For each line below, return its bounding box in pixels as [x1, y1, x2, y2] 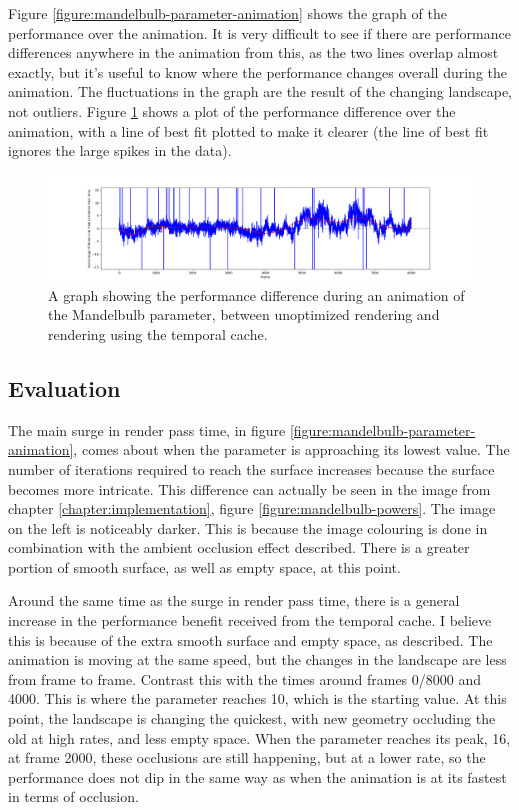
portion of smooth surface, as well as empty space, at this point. [8, 556, 401, 577]
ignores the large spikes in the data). [8, 140, 232, 161]
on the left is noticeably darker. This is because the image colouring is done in [8, 517, 488, 538]
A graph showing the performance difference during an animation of [48, 284, 465, 305]
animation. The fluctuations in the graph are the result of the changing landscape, [8, 81, 512, 102]
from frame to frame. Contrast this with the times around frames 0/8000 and [8, 668, 482, 689]
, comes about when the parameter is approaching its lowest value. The [73, 439, 510, 460]
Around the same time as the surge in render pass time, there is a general [8, 590, 460, 611]
